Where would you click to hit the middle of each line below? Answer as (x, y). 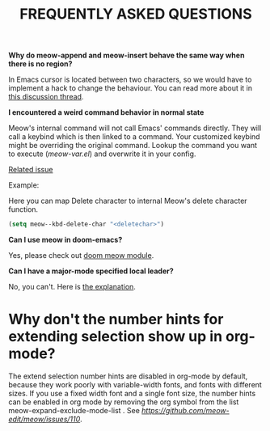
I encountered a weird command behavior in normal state (106, 112)
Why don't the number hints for (116, 319)
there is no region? (40, 64)
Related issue (31, 170)
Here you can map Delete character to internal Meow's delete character (128, 201)
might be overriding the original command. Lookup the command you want (133, 146)
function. (23, 209)
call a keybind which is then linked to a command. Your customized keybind (134, 137)
